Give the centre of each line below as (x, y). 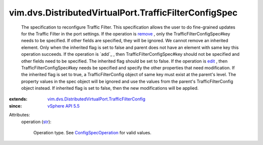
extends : (18, 99)
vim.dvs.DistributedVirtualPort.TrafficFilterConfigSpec (123, 13)
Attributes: (19, 115)
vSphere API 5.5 (64, 106)
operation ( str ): (36, 122)
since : (15, 106)
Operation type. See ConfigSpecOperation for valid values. (92, 133)
